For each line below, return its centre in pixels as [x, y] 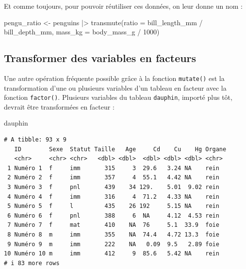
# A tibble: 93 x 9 [35, 140]
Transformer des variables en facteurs [100, 58]
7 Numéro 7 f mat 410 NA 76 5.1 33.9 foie [113, 225]
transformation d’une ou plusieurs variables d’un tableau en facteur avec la [115, 87]
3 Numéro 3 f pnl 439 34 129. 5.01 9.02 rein [113, 187]
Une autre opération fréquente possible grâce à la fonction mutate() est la [114, 78]
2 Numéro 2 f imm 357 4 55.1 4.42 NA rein [113, 178]
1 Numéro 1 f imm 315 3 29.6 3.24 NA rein [113, 168]
